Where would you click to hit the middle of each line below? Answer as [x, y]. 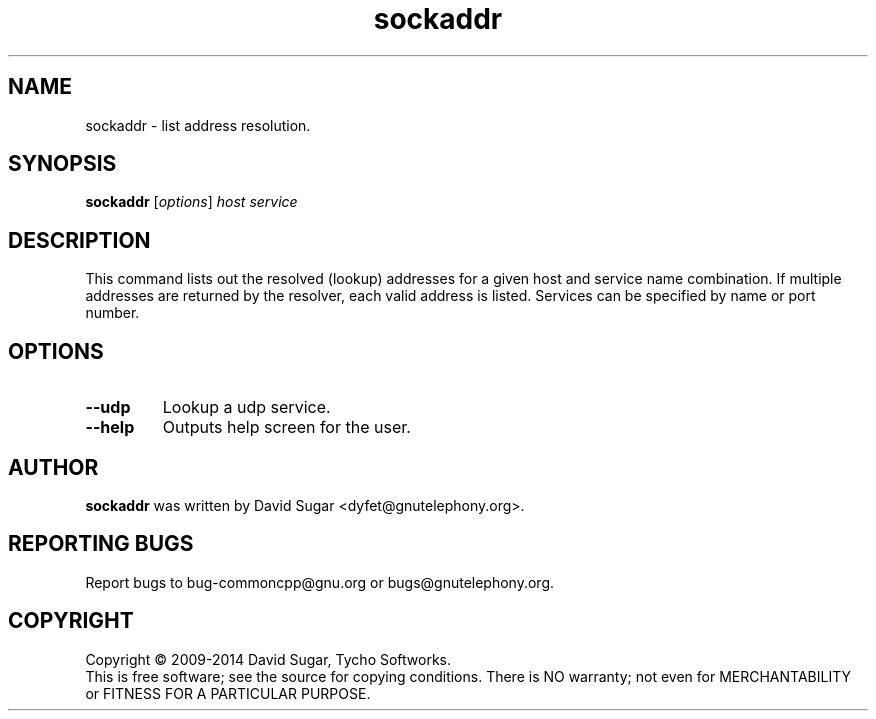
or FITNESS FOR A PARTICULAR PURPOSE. [228, 693]
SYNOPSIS [62, 164]
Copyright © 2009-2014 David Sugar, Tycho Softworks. [268, 659]
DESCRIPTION [79, 240]
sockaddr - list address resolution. [198, 125]
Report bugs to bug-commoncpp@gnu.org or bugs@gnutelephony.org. [320, 582]
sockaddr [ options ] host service [191, 202]
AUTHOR [53, 467]
